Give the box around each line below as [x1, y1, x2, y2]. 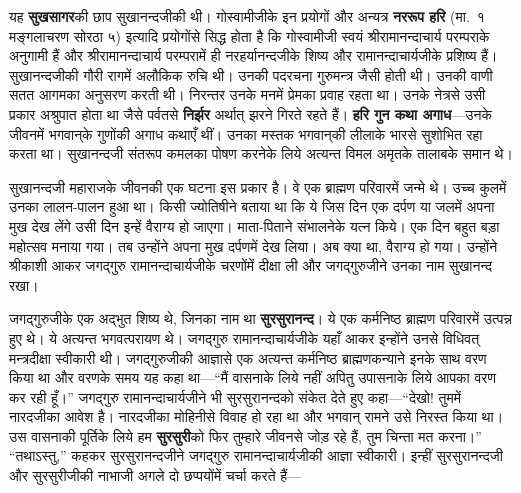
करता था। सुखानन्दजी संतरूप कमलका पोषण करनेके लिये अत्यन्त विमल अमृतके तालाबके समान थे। [9, 143, 513, 164]
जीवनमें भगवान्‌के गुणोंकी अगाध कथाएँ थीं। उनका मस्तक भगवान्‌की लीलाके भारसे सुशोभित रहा [9, 123, 483, 144]
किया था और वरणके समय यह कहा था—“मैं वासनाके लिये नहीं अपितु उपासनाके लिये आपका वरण [9, 367, 496, 388]
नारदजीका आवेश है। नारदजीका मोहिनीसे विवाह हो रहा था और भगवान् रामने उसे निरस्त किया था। [9, 406, 504, 427]
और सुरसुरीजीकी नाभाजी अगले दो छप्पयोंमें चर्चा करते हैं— [9, 465, 302, 486]
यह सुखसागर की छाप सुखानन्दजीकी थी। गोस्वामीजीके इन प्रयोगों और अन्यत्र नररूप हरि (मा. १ [9, 6, 485, 26]
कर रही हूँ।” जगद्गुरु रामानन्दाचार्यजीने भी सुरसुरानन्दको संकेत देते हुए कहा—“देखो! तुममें [9, 386, 461, 407]
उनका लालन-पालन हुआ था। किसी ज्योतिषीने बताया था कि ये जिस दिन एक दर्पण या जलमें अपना [9, 196, 495, 217]
